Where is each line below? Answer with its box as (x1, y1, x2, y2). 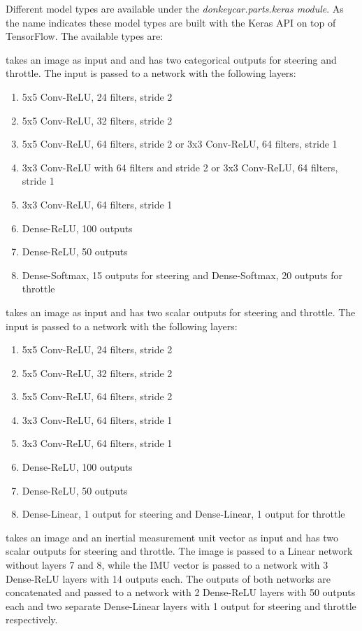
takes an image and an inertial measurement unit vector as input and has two (6, 530, 339, 544)
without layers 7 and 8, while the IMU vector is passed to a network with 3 (6, 558, 328, 572)
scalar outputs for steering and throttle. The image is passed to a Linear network (6, 544, 353, 558)
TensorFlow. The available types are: (6, 29, 164, 43)
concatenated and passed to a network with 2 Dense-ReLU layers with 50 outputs (6, 585, 356, 600)
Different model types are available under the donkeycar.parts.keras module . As (6, 1, 344, 15)
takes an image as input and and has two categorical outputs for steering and (6, 52, 337, 66)
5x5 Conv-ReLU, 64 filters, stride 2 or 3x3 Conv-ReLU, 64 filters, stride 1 (22, 136, 338, 151)
